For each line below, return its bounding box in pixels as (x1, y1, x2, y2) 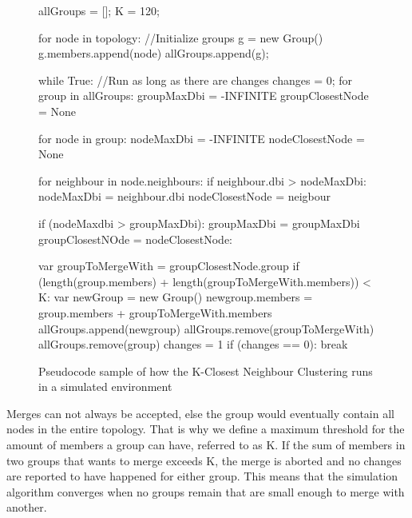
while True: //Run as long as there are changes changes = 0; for (38, 71, 353, 88)
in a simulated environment (38, 378, 172, 395)
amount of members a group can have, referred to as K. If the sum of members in (6, 436, 406, 453)
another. (6, 499, 47, 516)
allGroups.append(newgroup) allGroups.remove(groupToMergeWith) (38, 320, 374, 337)
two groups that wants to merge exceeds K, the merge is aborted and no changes (6, 452, 402, 468)
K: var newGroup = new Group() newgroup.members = (38, 289, 313, 305)
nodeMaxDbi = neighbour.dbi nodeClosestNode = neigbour (38, 188, 331, 205)
